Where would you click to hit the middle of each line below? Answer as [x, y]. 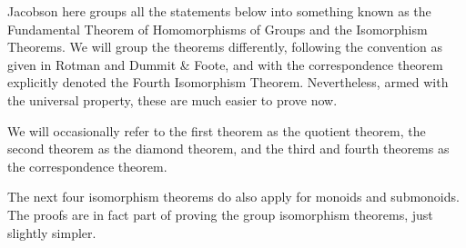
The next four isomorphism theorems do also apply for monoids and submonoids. [233, 197]
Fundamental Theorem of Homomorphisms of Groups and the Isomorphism [218, 29]
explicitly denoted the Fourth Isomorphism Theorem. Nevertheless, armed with [228, 82]
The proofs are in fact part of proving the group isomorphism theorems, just [220, 214]
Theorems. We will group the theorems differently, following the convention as [225, 47]
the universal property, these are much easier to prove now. [172, 99]
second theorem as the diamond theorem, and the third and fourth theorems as [228, 149]
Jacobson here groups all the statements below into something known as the [219, 11]
